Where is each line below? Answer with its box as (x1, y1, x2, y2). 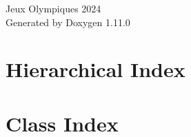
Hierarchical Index (6, 55, 185, 83)
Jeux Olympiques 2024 (6, 1, 101, 15)
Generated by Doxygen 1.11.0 (6, 14, 130, 29)
